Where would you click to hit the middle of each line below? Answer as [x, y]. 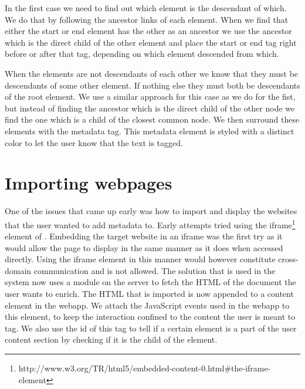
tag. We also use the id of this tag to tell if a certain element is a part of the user [151, 328]
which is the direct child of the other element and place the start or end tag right [151, 42]
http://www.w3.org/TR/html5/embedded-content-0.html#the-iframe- [145, 368]
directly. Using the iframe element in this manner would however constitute [140, 259]
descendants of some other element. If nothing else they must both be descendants [152, 85]
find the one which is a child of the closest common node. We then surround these [152, 119]
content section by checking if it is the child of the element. [111, 339]
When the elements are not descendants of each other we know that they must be [152, 73]
